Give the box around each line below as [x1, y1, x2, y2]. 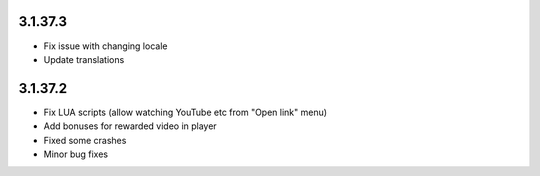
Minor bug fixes [43, 148, 109, 160]
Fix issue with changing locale [43, 40, 168, 52]
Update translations [43, 53, 125, 65]
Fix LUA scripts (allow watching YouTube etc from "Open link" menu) [43, 106, 328, 118]
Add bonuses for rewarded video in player [43, 120, 217, 132]
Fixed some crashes [43, 134, 127, 146]
